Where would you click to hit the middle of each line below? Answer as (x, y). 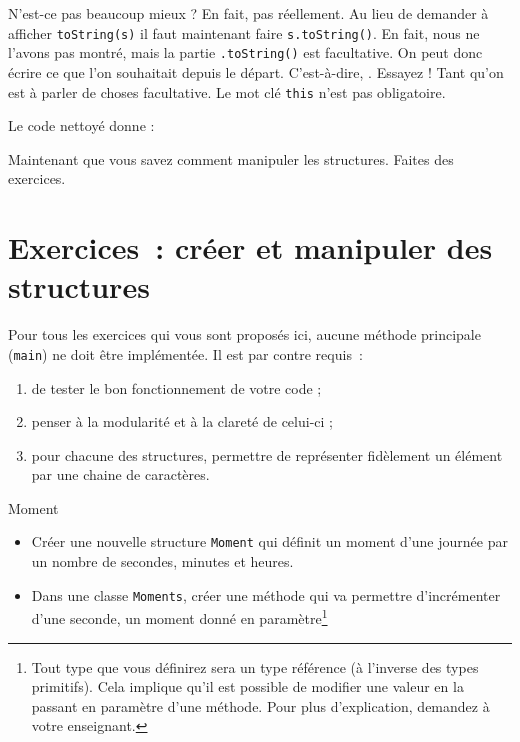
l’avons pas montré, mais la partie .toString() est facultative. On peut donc (245, 52)
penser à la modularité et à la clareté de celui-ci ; (182, 421)
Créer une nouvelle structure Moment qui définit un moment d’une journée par (269, 541)
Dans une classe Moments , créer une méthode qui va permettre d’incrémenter (266, 594)
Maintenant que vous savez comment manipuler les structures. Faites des (231, 158)
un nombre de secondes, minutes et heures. (162, 561)
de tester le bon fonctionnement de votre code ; (176, 387)
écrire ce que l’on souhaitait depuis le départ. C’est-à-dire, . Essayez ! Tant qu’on (256, 71)
